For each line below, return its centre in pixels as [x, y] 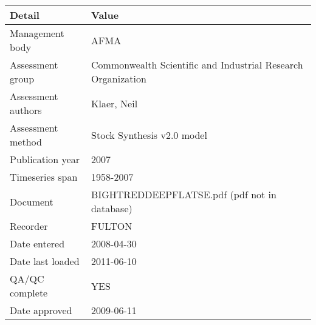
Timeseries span [44, 177]
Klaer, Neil [115, 103]
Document [32, 201]
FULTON [112, 226]
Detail [25, 15]
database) [112, 208]
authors [26, 110]
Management [37, 33]
